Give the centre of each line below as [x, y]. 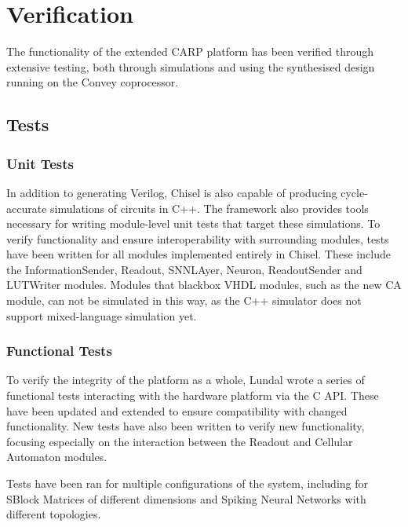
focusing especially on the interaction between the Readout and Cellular [180, 441]
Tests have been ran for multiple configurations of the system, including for [188, 483]
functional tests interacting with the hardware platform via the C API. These [193, 395]
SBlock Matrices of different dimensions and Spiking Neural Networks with [186, 498]
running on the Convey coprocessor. [93, 82]
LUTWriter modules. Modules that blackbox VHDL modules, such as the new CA [204, 285]
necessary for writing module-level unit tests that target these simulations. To [193, 223]
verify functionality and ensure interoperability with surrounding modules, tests [198, 238]
